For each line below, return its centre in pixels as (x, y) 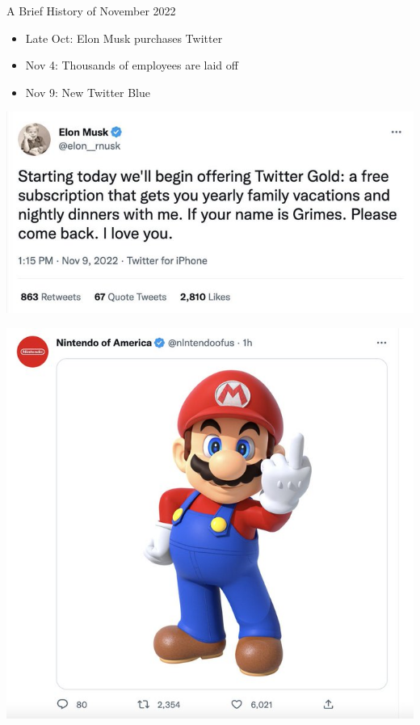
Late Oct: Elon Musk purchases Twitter (124, 38)
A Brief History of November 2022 (91, 11)
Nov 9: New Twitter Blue (88, 92)
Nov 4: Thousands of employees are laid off (132, 65)
